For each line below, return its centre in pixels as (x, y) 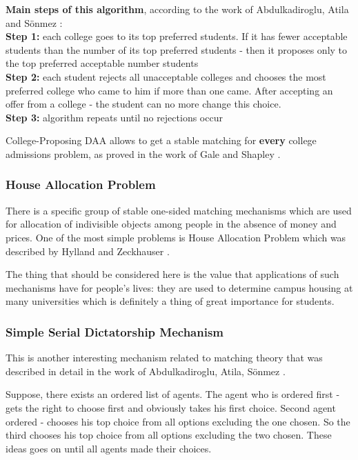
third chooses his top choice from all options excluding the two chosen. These (169, 435)
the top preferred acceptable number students (102, 63)
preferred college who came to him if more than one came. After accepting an (169, 90)
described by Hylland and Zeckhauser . (88, 251)
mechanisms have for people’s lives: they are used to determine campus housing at (179, 287)
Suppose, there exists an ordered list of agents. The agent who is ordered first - (173, 394)
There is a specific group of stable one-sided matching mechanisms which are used (179, 210)
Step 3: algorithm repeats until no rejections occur (114, 117)
